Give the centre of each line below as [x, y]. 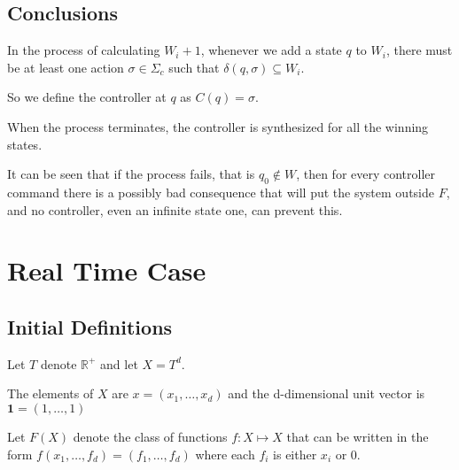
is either [295, 454]
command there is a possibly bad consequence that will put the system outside [221, 192]
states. [25, 144]
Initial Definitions [90, 326]
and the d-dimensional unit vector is [327, 393]
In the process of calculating [84, 50]
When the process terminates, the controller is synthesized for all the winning [218, 126]
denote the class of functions [150, 436]
